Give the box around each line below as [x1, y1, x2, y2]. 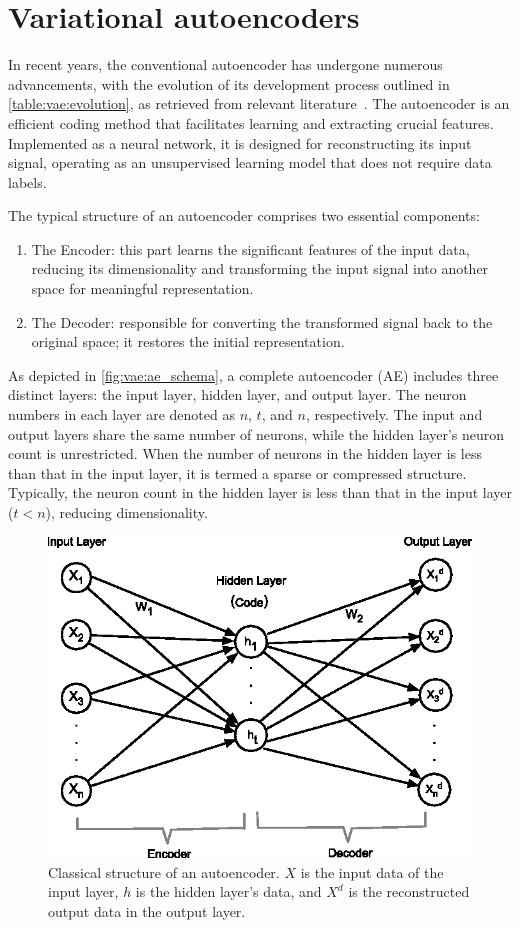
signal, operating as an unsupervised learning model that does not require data [8, 152, 492, 173]
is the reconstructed [348, 881, 470, 902]
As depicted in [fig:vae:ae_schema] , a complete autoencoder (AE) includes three [8, 364, 499, 385]
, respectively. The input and [305, 404, 483, 425]
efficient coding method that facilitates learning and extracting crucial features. [8, 112, 494, 133]
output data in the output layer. [48, 901, 246, 922]
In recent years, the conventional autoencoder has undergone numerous [8, 54, 443, 75]
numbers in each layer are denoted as [8, 404, 235, 425]
